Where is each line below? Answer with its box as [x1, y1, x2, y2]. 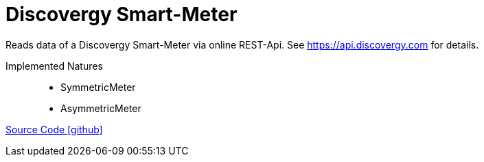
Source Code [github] [5, 123, 103, 135]
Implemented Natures [5, 59, 103, 72]
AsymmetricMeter [60, 102, 141, 114]
